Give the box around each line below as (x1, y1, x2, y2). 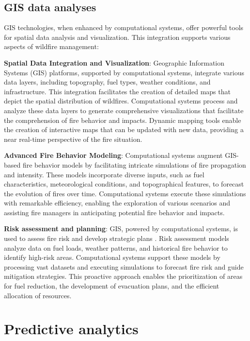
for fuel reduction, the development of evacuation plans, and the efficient (4, 281, 219, 291)
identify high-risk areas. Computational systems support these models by (4, 252, 220, 262)
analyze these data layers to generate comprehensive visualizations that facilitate (4, 105, 244, 115)
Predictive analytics (4, 319, 139, 339)
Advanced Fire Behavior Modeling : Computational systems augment (4, 150, 223, 160)
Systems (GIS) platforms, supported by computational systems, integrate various (4, 67, 244, 77)
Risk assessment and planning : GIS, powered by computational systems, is (4, 223, 238, 234)
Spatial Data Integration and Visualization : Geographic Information (4, 57, 225, 68)
